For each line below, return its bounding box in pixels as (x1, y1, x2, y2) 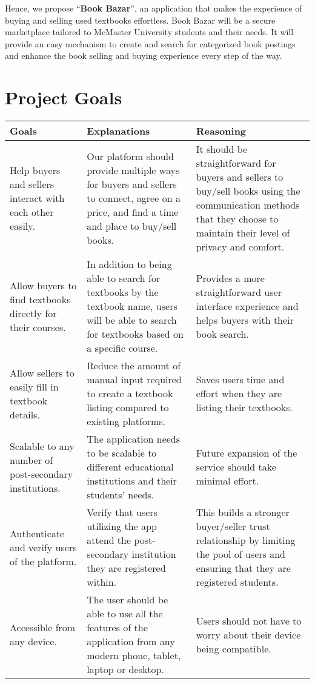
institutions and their (87, 474, 177, 488)
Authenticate (10, 526, 65, 540)
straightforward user (196, 285, 282, 300)
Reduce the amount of (87, 358, 181, 373)
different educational (87, 460, 174, 474)
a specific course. (87, 341, 158, 355)
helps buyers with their (196, 313, 294, 327)
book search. (196, 327, 249, 341)
